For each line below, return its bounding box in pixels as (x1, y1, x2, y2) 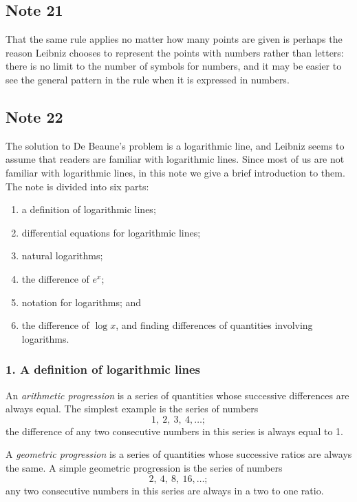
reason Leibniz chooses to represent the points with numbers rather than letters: (6, 45, 344, 59)
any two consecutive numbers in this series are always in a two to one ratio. (6, 483, 324, 497)
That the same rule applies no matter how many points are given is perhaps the (6, 32, 343, 46)
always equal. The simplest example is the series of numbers (6, 401, 259, 416)
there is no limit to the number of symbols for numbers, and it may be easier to (6, 59, 342, 73)
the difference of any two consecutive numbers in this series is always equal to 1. (6, 423, 343, 438)
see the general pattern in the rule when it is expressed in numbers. (6, 72, 290, 86)
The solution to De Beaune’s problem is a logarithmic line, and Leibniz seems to (6, 138, 345, 152)
